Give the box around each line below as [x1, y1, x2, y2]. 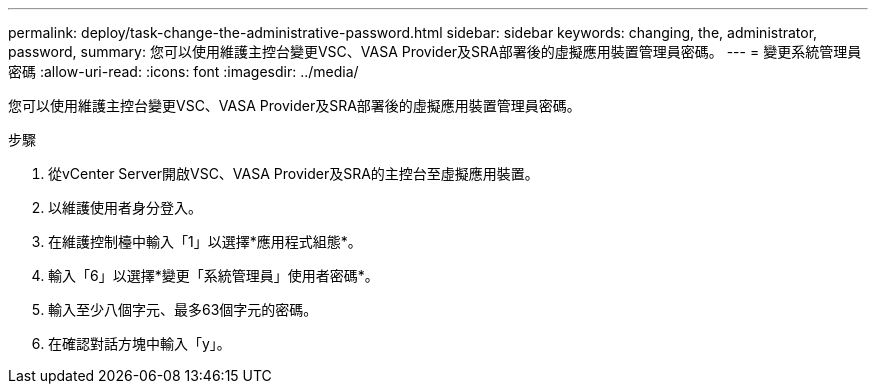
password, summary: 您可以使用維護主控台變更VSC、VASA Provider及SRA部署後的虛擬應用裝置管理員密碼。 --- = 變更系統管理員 [8, 43, 862, 60]
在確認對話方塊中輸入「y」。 [48, 335, 231, 352]
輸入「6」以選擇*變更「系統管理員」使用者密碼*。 [48, 267, 379, 284]
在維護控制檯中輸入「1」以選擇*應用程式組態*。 [48, 233, 362, 250]
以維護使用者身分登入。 [48, 199, 202, 216]
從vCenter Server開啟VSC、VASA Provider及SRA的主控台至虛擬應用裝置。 [48, 165, 539, 182]
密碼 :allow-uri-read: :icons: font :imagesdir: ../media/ [8, 63, 359, 80]
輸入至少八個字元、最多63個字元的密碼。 [48, 301, 318, 318]
